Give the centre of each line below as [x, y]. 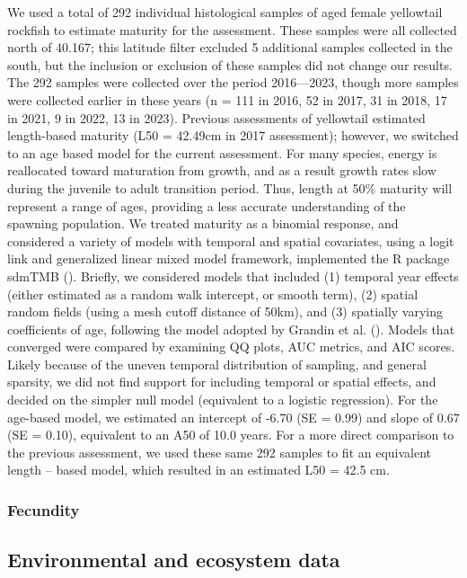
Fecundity [44, 509]
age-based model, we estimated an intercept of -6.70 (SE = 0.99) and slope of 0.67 [233, 417]
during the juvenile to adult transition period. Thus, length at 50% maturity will [230, 187]
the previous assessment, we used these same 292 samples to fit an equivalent [220, 452]
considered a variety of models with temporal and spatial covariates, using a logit [231, 240]
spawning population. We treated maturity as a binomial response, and [203, 223]
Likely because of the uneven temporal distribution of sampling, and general [217, 364]
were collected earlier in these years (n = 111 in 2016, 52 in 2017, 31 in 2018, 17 [227, 99]
